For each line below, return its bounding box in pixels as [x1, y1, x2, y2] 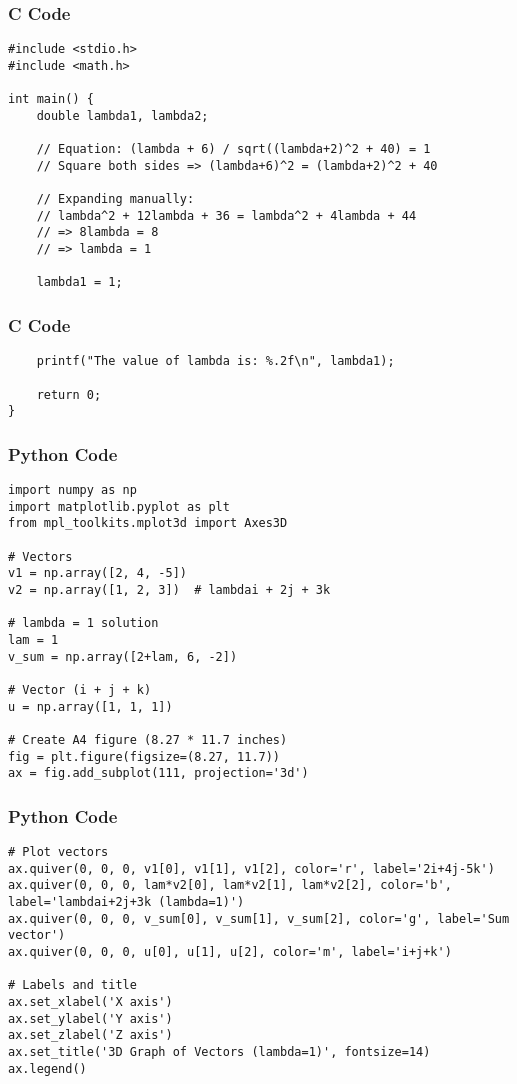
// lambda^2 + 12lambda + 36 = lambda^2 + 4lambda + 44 [36, 208, 417, 223]
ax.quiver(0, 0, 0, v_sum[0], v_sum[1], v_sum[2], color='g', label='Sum [8, 911, 510, 926]
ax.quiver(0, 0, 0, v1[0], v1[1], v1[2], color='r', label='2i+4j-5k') [8, 861, 495, 876]
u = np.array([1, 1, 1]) [8, 699, 173, 714]
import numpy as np [8, 483, 137, 498]
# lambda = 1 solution [8, 616, 159, 631]
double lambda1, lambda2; [36, 108, 209, 123]
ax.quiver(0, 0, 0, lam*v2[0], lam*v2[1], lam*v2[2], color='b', [8, 878, 452, 893]
